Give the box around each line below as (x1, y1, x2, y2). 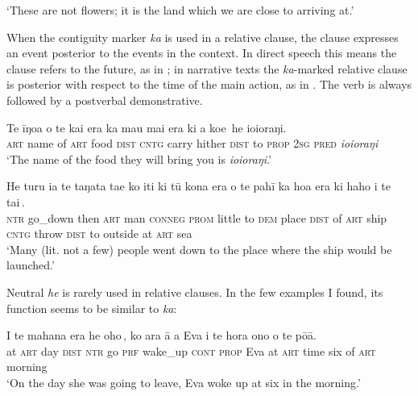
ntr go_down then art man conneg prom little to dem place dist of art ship (6, 209, 387, 226)
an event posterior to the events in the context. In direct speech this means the (6, 44, 397, 61)
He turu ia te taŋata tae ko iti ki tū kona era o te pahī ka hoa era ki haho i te (6, 177, 391, 194)
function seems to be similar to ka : (6, 299, 177, 316)
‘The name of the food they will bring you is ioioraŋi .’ (6, 150, 271, 167)
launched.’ (6, 256, 55, 273)
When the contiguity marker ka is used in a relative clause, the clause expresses (6, 28, 399, 45)
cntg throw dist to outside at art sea (6, 225, 192, 242)
